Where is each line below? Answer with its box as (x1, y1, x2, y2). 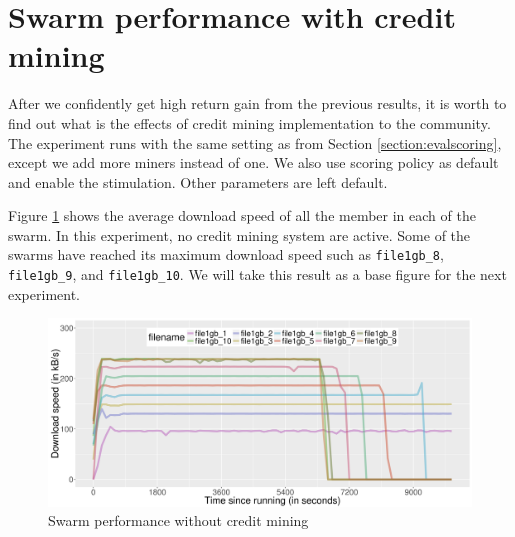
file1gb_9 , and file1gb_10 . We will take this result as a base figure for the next (8, 264, 507, 285)
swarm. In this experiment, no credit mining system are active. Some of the (8, 224, 471, 245)
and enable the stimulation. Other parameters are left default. (8, 171, 388, 192)
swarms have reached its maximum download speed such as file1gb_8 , (8, 244, 444, 265)
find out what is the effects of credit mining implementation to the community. (8, 112, 491, 133)
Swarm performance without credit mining (48, 510, 309, 531)
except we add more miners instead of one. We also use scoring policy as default (8, 152, 499, 173)
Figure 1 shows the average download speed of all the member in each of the (8, 205, 476, 226)
